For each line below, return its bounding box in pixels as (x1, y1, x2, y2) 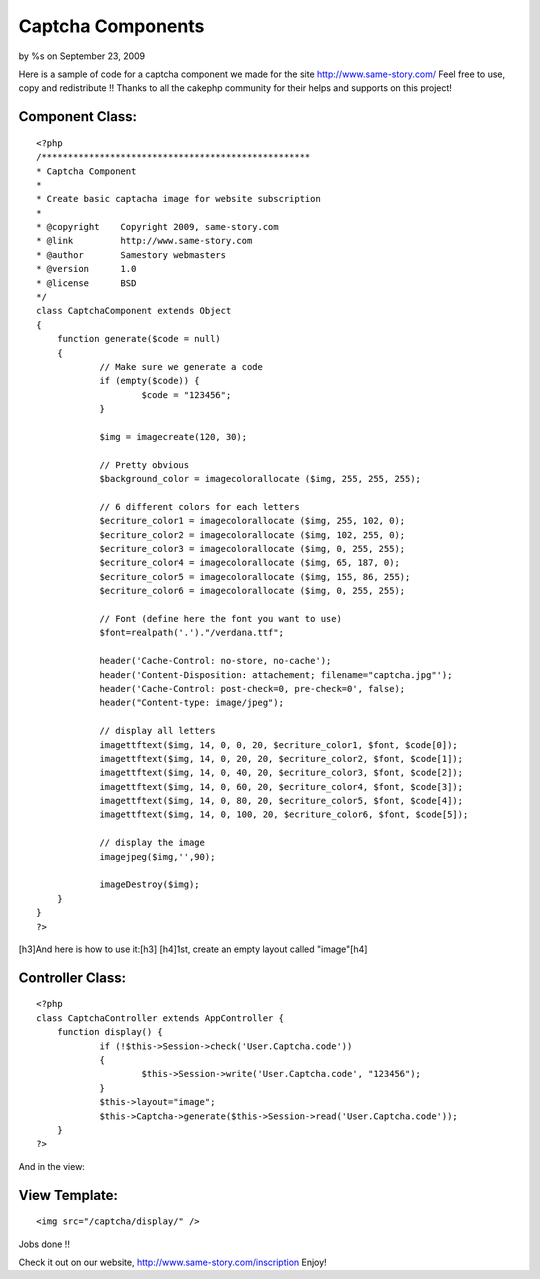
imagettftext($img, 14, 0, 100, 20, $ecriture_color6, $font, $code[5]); (99, 809, 469, 820)
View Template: (18, 1186, 119, 1204)
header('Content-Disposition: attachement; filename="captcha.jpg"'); (99, 669, 453, 680)
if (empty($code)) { (99, 375, 200, 387)
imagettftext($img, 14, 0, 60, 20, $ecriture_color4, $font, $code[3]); (99, 781, 464, 792)
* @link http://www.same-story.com (36, 235, 253, 247)
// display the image (99, 837, 205, 849)
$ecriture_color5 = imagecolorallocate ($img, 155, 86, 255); (99, 571, 411, 582)
